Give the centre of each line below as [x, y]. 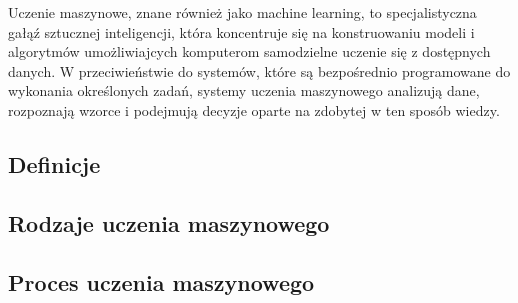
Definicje [54, 163]
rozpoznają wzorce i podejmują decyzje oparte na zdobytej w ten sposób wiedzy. [254, 109]
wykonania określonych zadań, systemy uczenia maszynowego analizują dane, [244, 90]
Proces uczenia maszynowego [161, 281]
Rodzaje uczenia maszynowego [169, 222]
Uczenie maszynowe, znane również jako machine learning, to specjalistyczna [242, 12]
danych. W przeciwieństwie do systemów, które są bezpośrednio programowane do [259, 70]
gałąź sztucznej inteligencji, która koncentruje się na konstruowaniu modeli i [241, 31]
